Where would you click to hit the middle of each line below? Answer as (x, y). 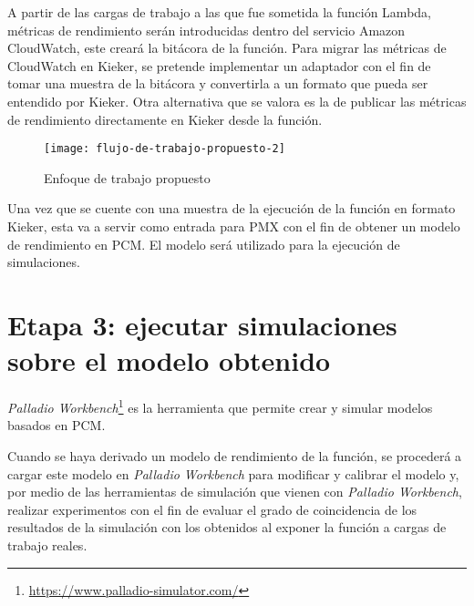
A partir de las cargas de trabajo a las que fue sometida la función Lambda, (219, 12)
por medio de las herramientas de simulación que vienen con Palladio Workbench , (235, 492)
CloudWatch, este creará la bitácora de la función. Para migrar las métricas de (227, 48)
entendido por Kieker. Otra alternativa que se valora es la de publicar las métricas (237, 101)
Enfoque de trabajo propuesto (127, 177)
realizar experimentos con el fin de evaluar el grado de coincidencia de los (212, 509)
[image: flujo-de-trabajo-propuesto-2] (165, 149)
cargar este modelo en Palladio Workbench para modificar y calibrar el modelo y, (233, 473)
